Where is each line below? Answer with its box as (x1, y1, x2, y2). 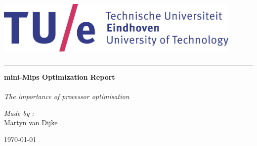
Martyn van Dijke (4, 117, 58, 128)
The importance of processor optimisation (4, 91, 129, 101)
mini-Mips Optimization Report (4, 71, 115, 82)
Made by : (4, 107, 34, 118)
